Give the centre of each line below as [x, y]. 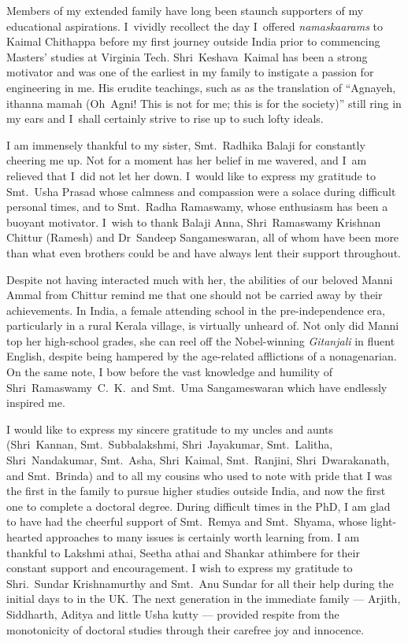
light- [384, 521]
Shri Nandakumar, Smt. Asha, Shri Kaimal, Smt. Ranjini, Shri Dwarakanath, [198, 460]
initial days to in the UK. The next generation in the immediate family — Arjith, [204, 599]
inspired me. [36, 403]
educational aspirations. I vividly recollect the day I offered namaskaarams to [195, 26]
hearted [24, 537]
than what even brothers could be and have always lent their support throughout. [204, 252]
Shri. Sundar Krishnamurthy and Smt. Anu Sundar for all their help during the [200, 583]
